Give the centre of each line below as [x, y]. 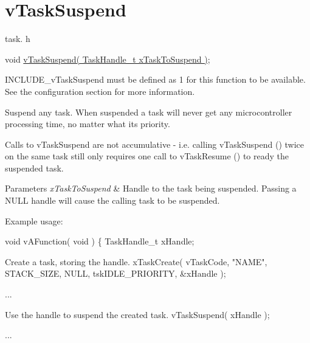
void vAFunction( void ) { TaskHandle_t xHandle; [100, 241]
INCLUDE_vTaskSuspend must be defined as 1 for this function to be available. [155, 79]
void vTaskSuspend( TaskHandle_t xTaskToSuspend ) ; [108, 59]
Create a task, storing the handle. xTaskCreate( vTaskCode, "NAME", [136, 261]
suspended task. [34, 168]
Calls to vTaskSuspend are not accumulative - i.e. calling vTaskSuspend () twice [154, 144]
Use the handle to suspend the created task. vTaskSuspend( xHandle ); [137, 314]
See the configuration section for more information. [100, 91]
